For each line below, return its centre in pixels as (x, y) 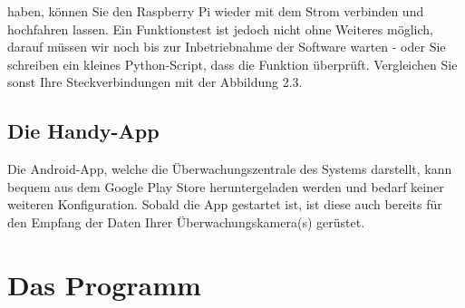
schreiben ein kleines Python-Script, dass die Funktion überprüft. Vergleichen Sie (232, 64)
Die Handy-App (83, 131)
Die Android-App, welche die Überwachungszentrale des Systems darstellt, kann (230, 169)
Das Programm (104, 284)
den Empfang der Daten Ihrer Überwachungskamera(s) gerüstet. (186, 221)
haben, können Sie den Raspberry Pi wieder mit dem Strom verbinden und (216, 11)
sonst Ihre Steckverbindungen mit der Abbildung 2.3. (155, 82)
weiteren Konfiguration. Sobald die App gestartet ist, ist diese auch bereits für (225, 204)
